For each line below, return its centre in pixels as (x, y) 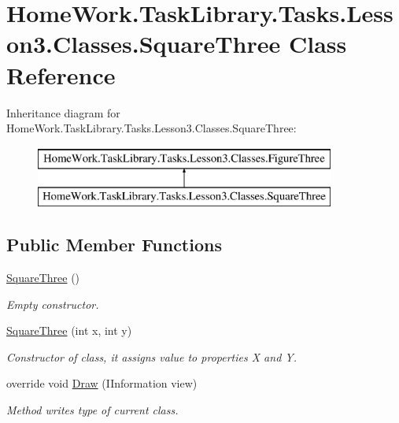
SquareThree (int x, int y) (69, 330)
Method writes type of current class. (92, 410)
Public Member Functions (114, 245)
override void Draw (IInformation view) (102, 383)
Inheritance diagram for (63, 112)
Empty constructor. (53, 304)
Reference (61, 74)
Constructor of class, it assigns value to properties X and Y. (151, 356)
